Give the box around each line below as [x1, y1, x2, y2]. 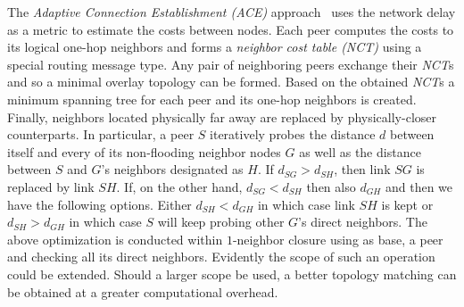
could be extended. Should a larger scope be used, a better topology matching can [7, 264, 457, 283]
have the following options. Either [7, 195, 192, 213]
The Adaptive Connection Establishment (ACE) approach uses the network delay [7, 3, 456, 21]
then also [306, 177, 356, 195]
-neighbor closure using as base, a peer [232, 229, 443, 248]
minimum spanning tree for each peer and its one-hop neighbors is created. [7, 89, 417, 108]
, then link [334, 160, 391, 178]
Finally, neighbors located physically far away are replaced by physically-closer [7, 107, 436, 126]
